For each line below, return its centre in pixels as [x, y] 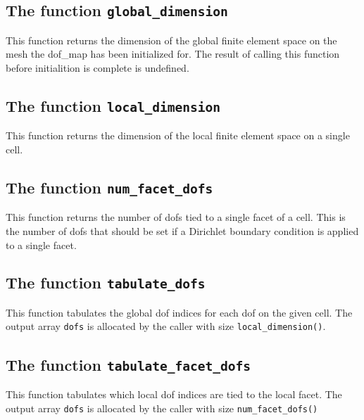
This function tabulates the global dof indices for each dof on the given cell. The [179, 312]
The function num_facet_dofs [109, 187]
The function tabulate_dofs [106, 282]
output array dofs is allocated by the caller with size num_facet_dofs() [162, 408]
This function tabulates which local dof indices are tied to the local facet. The [174, 394]
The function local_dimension [113, 105]
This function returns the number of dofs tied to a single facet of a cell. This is [176, 217]
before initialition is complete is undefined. [98, 67]
